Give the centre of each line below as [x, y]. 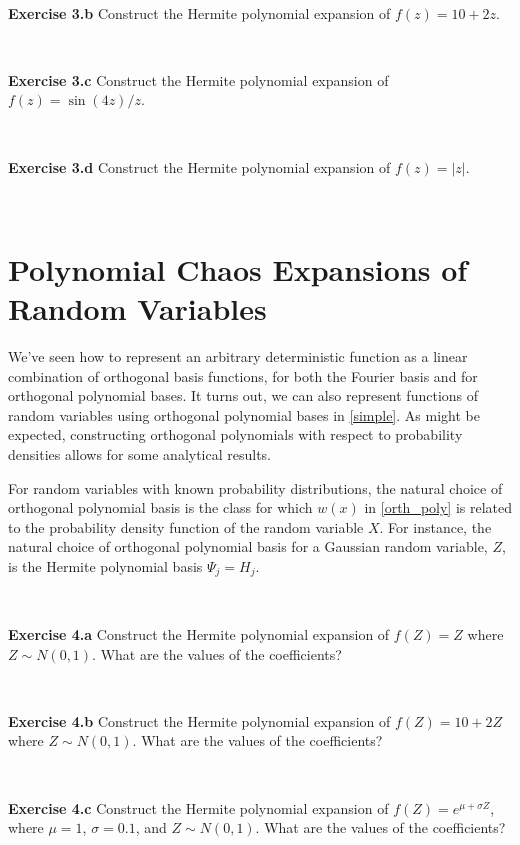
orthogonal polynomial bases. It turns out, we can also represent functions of [243, 395]
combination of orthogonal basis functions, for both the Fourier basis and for [243, 375]
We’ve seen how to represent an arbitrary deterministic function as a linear [238, 356]
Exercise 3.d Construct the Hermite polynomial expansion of [199, 166]
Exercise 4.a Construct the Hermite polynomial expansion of [199, 634]
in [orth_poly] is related [438, 507]
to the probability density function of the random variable [186, 526]
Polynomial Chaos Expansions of [238, 268]
